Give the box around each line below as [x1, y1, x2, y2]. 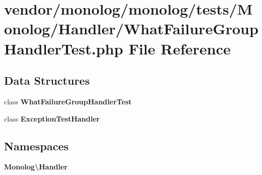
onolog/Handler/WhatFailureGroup [4, 18, 258, 39]
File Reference [128, 38, 231, 59]
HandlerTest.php [4, 38, 123, 59]
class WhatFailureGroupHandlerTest [4, 96, 132, 106]
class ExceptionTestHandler [4, 113, 100, 124]
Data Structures [4, 73, 90, 88]
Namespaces [4, 138, 69, 153]
